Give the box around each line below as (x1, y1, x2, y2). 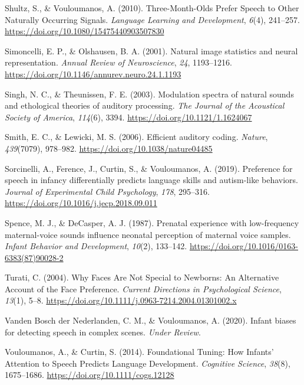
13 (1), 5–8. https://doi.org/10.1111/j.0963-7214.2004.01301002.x (5, 294, 237, 306)
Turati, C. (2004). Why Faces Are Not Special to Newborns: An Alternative (5, 271, 279, 283)
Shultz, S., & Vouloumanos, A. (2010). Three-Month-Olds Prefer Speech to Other (5, 2, 299, 14)
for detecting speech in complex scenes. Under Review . (5, 325, 201, 338)
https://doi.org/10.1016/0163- (189, 240, 299, 252)
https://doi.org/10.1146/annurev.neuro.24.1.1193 (5, 67, 181, 80)
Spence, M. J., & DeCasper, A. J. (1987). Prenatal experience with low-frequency (5, 216, 299, 229)
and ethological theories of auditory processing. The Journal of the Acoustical (5, 99, 285, 112)
